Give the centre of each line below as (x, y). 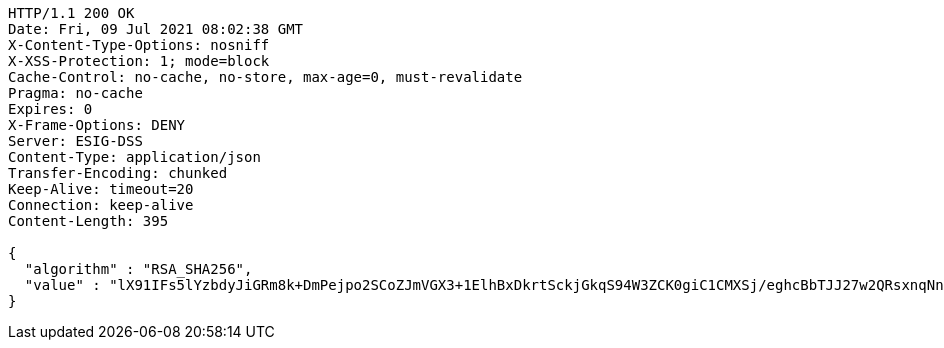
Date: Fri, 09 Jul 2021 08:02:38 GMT (156, 29)
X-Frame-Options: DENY (97, 125)
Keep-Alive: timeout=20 (101, 189)
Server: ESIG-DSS (75, 141)
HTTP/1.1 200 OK (71, 13)
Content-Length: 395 (88, 221)
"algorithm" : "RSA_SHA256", (138, 269)
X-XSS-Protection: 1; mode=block (139, 61)
